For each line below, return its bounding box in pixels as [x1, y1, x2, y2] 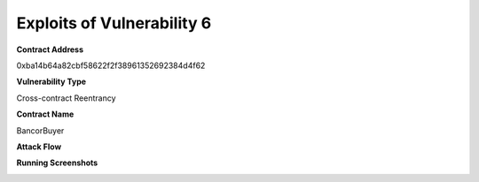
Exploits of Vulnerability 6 [16, 13, 212, 33]
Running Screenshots [16, 157, 98, 168]
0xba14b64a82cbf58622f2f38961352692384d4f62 [16, 60, 206, 71]
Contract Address [16, 44, 84, 55]
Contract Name [16, 109, 75, 119]
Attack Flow [16, 141, 62, 152]
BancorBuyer [16, 125, 65, 136]
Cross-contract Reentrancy [16, 93, 116, 103]
